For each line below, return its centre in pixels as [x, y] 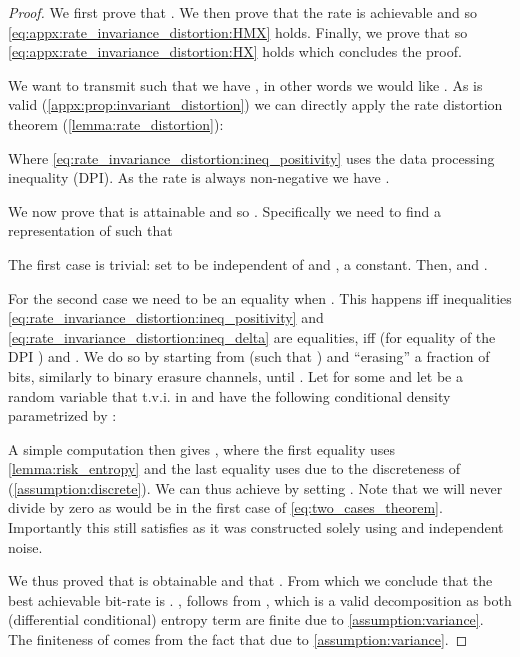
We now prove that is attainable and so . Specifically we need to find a [225, 210]
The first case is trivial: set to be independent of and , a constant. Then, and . [248, 263]
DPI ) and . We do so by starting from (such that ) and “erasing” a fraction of [249, 356]
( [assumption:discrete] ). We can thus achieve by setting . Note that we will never [255, 487]
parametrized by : [62, 415]
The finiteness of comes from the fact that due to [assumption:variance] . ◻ [238, 639]
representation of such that [90, 230]
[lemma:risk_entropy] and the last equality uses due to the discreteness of [234, 468]
